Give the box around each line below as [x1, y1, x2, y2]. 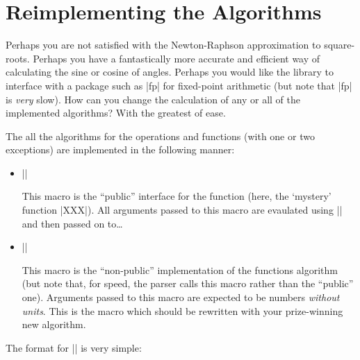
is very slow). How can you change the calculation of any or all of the [6, 92, 300, 106]
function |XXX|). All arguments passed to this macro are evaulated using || [22, 203, 343, 217]
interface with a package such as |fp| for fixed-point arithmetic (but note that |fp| [6, 78, 352, 92]
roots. [6, 51, 30, 65]
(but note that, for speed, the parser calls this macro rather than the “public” [22, 276, 354, 291]
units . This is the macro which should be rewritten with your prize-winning [22, 303, 343, 318]
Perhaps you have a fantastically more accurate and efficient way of [33, 51, 320, 65]
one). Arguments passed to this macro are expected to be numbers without [22, 290, 340, 305]
